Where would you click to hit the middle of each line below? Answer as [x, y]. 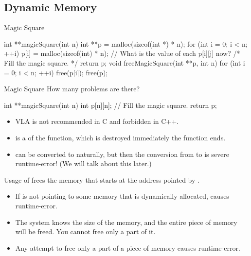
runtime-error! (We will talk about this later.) [83, 163]
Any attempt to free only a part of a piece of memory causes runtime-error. [128, 247]
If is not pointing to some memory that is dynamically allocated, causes [122, 196]
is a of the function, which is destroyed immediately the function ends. [120, 137]
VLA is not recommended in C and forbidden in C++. [97, 121]
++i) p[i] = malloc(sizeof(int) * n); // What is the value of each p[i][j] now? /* [122, 53]
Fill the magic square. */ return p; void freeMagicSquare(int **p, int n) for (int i [125, 62]
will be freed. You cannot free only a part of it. [85, 231]
